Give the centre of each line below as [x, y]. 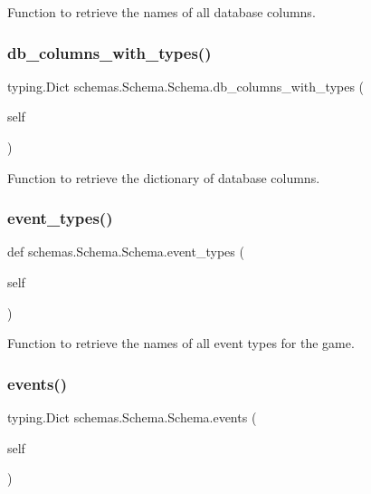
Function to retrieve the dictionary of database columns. [164, 177]
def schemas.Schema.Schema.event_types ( [126, 252]
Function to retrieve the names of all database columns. [162, 12]
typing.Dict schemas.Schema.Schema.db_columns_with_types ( [186, 86]
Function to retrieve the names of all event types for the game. [181, 343]
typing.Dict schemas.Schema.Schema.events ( [132, 417]
